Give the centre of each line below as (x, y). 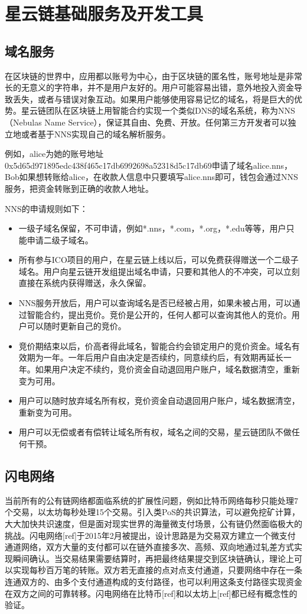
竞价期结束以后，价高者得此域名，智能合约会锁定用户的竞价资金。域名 (155, 345)
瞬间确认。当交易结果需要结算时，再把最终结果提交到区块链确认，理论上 (153, 558)
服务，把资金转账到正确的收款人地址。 (79, 188)
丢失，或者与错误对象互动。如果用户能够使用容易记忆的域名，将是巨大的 (153, 99)
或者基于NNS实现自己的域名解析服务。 (96, 134)
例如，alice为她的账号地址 (54, 154)
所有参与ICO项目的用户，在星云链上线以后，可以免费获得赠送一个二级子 (159, 260)
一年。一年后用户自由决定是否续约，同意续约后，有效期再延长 (163, 357)
